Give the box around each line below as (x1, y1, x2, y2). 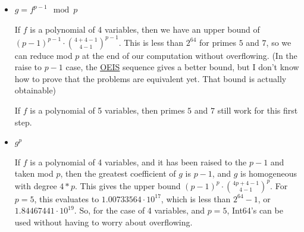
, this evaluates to (34, 192, 99, 205)
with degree (14, 179, 57, 192)
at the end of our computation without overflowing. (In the (82, 49, 297, 61)
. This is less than (118, 36, 184, 48)
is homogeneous (240, 167, 297, 180)
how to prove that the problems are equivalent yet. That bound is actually (14, 72, 287, 84)
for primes (199, 36, 236, 48)
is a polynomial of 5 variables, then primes (30, 104, 185, 117)
